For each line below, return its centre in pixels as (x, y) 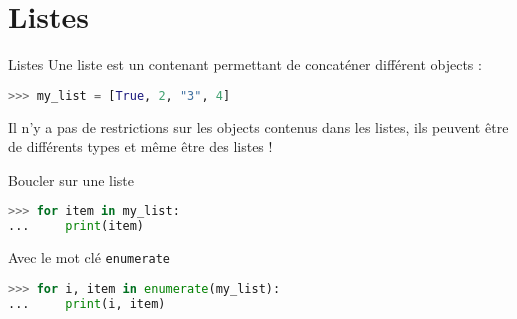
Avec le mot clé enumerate (89, 257)
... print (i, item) (87, 303)
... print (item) (76, 226)
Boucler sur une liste (71, 179)
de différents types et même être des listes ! (140, 146)
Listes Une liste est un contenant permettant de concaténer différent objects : (245, 64)
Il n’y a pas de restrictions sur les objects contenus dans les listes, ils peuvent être (258, 126)
